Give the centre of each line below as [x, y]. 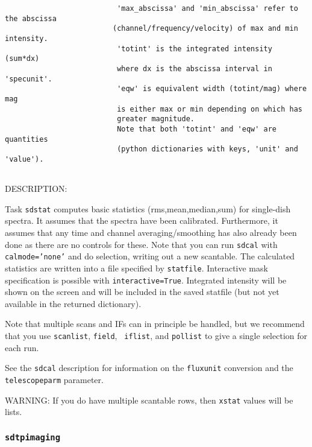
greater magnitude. [156, 119]
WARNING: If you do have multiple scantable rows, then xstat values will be [149, 400]
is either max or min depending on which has [210, 109]
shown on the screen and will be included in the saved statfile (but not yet [142, 292]
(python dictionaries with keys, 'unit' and [207, 149]
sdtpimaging [33, 437]
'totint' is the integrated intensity [195, 49]
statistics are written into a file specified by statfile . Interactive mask [136, 268]
